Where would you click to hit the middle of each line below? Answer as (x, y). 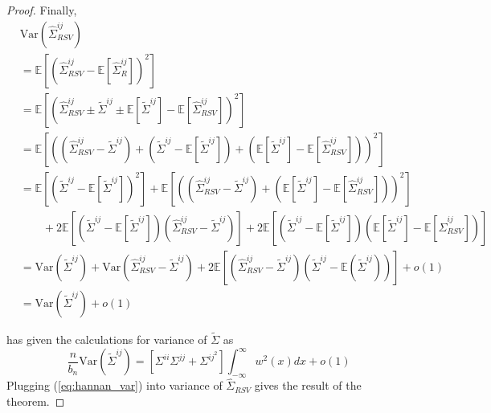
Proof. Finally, (42, 10)
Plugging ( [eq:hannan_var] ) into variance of (115, 385)
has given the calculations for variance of (107, 339)
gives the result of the (308, 385)
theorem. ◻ (36, 401)
